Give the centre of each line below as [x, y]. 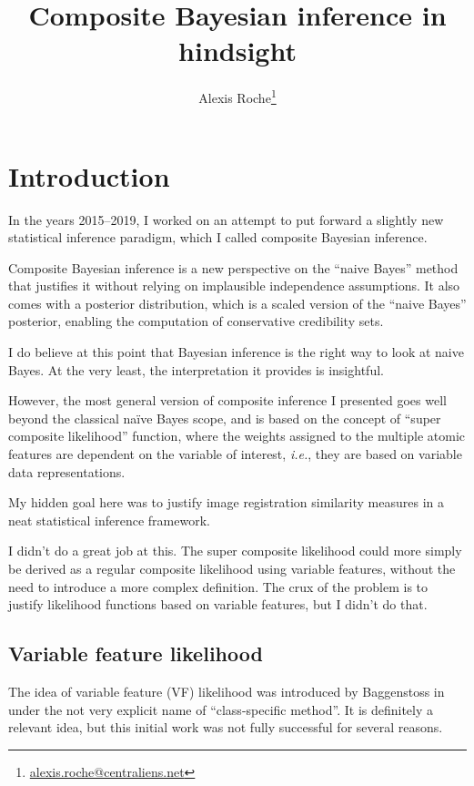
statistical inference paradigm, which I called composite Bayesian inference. [218, 237]
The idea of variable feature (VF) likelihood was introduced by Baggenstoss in [227, 691]
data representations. [67, 471]
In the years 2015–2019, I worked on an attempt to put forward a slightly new [226, 219]
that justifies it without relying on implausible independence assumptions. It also [234, 286]
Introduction [89, 175]
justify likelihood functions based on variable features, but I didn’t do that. [218, 604]
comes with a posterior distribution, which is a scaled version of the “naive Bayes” [237, 303]
